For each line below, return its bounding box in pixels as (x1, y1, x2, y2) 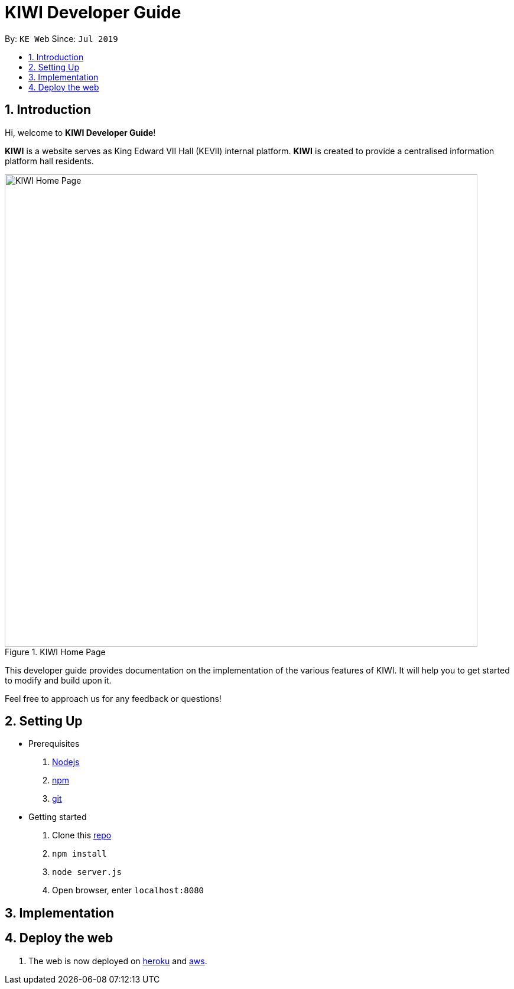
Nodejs (52, 757, 80, 767)
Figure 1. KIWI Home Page (5, 646, 106, 657)
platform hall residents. (5, 155, 94, 166)
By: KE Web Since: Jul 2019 (5, 33, 118, 44)
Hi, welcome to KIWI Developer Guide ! (5, 127, 156, 138)
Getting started (28, 812, 87, 822)
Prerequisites (28, 739, 80, 749)
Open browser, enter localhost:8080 (52, 885, 204, 896)
